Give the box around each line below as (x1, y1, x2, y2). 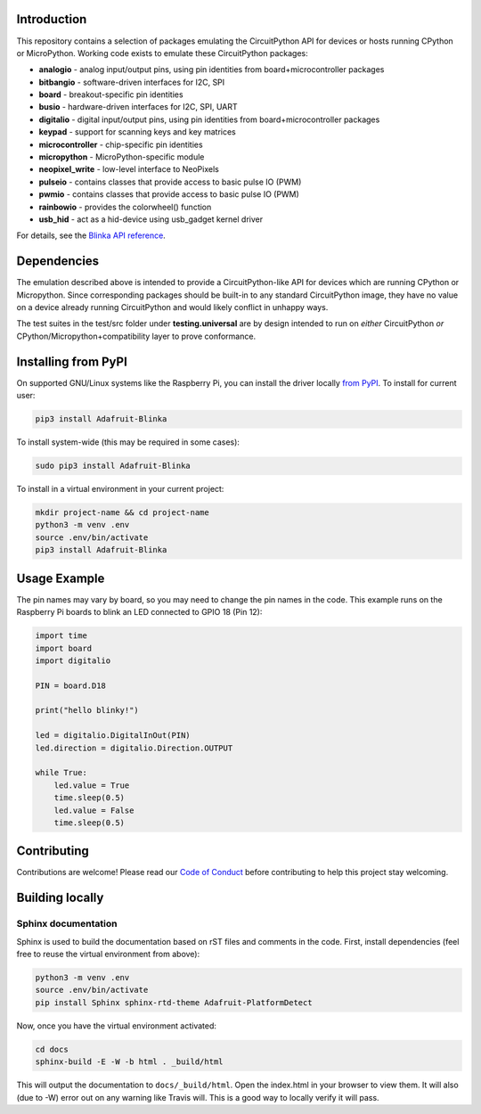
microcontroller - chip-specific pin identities (38, 139, 204, 150)
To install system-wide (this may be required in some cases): (16, 437, 240, 447)
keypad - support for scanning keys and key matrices (38, 127, 236, 137)
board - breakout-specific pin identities (38, 89, 183, 100)
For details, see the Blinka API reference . (16, 230, 167, 241)
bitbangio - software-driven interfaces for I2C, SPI (38, 77, 225, 87)
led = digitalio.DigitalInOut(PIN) (35, 731, 191, 741)
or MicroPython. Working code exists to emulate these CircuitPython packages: (16, 47, 308, 58)
